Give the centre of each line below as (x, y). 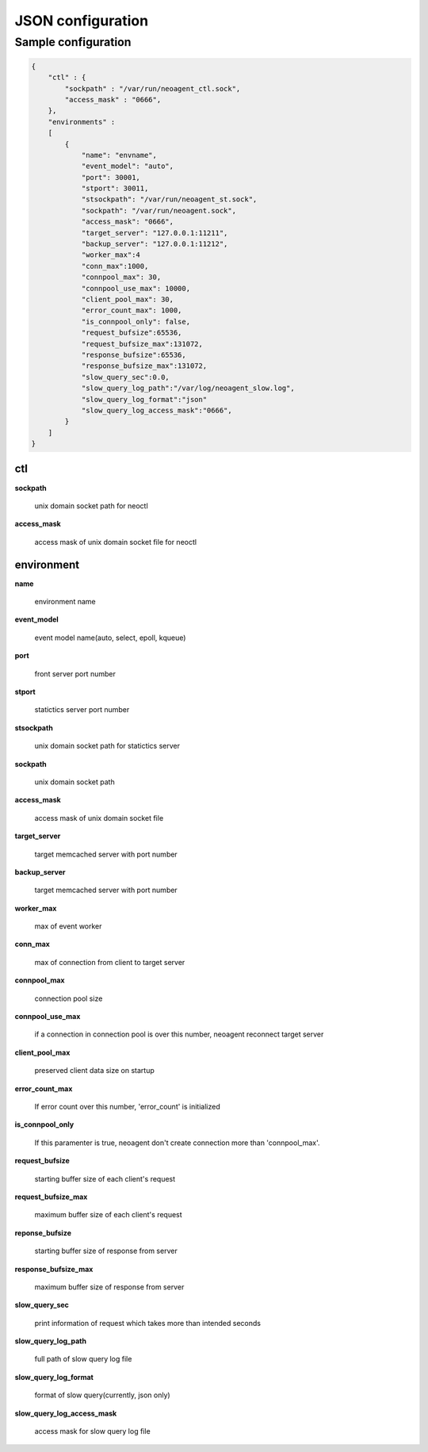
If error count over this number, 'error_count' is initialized (128, 1106)
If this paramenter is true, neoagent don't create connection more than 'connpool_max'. (177, 1143)
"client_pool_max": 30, (128, 299)
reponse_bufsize (43, 1232)
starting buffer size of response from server (106, 1251)
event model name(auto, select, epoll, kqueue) (110, 638)
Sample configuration (73, 42)
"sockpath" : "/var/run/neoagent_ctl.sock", (153, 88)
